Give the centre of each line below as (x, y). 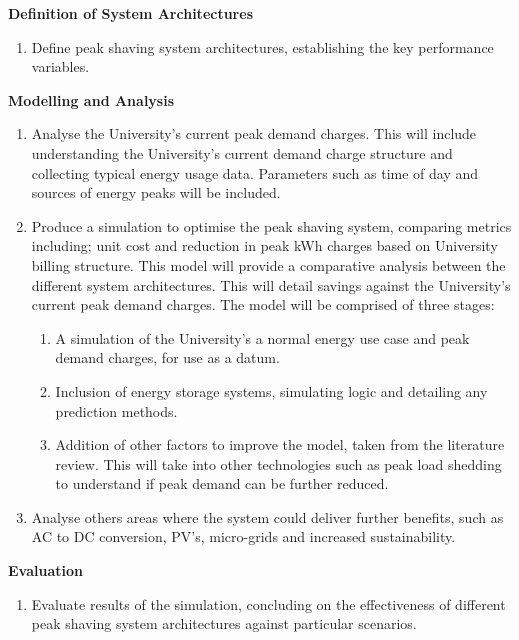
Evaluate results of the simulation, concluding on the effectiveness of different (268, 603)
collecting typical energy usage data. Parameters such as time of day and (255, 172)
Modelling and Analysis (91, 99)
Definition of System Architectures (130, 13)
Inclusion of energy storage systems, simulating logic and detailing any (271, 390)
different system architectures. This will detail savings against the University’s (271, 284)
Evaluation (45, 570)
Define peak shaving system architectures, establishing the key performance (262, 46)
